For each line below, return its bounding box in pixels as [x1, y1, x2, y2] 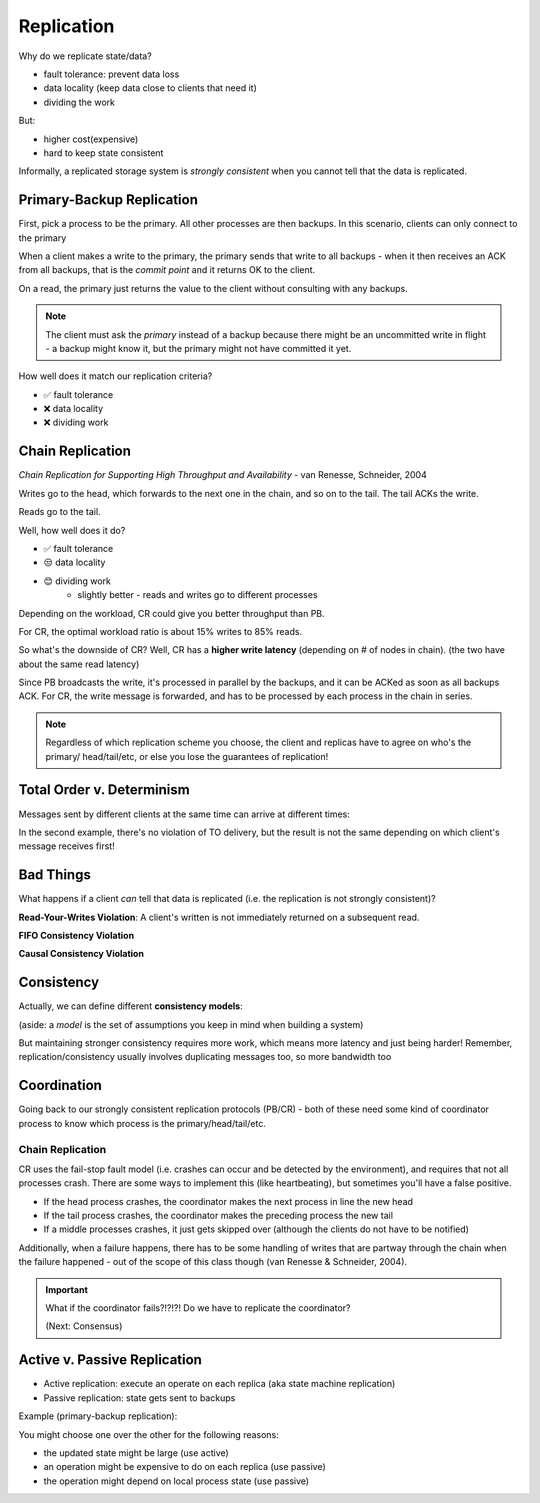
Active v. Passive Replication [18, 1351, 202, 1369]
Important [45, 1283, 89, 1295]
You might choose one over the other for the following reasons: [18, 1428, 279, 1440]
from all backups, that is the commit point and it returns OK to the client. [18, 264, 316, 276]
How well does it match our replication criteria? [18, 370, 213, 382]
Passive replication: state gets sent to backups [43, 1391, 236, 1404]
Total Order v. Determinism [18, 781, 190, 799]
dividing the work [43, 96, 115, 108]
